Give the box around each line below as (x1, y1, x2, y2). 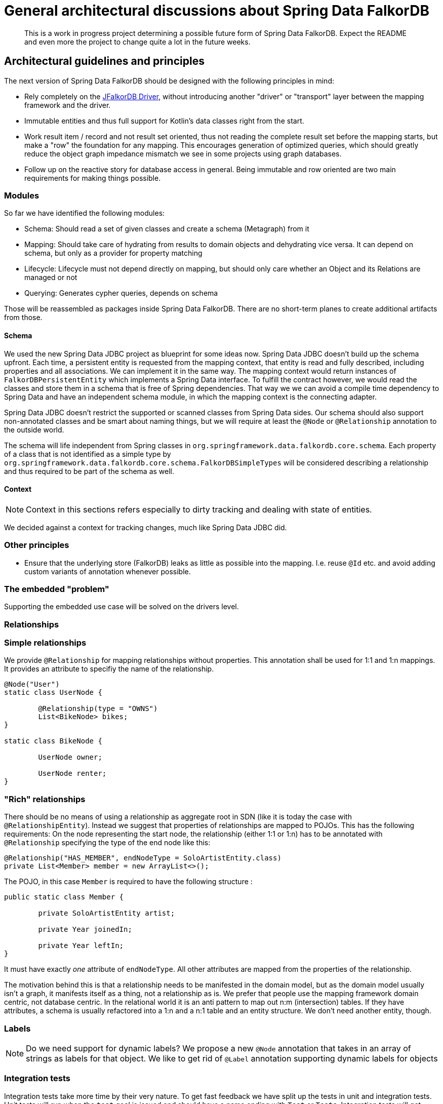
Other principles (4, 540, 69, 550)
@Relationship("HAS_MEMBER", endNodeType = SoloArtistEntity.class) (4, 854, 281, 862)
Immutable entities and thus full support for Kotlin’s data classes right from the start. (24, 116, 304, 125)
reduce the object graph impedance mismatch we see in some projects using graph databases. (24, 149, 342, 158)
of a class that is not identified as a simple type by (4, 449, 171, 458)
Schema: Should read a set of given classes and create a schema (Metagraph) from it (24, 224, 309, 233)
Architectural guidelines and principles (4, 55, 205, 68)
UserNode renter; (38, 769, 107, 778)
